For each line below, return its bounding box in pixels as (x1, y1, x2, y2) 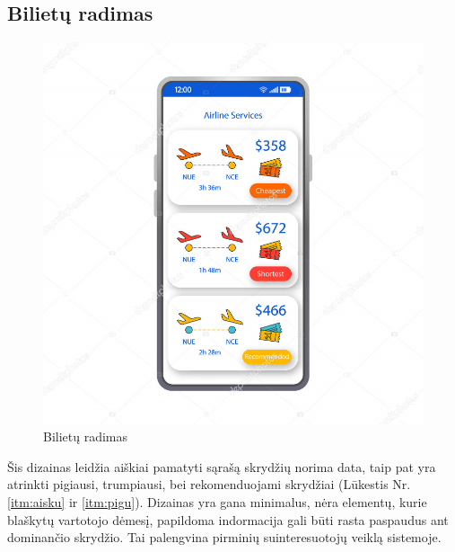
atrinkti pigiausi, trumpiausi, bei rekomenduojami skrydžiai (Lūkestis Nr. (7, 475, 411, 494)
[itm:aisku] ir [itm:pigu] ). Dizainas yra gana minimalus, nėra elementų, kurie (7, 493, 427, 512)
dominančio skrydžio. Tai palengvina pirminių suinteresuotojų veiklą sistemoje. (7, 528, 442, 547)
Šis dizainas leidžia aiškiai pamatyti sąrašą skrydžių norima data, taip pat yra (7, 457, 436, 476)
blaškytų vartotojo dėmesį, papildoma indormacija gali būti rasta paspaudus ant (7, 510, 449, 529)
